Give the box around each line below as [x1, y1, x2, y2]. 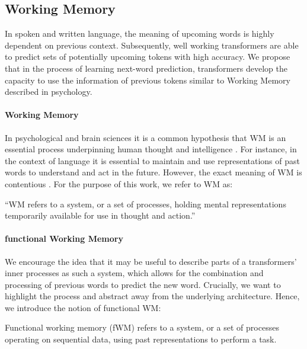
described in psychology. [5, 85, 92, 98]
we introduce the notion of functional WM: [5, 301, 161, 313]
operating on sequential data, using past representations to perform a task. [5, 333, 277, 345]
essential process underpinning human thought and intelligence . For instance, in [5, 143, 297, 155]
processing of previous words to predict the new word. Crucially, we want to [5, 278, 281, 290]
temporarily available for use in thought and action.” [5, 209, 196, 222]
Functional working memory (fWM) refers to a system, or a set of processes [5, 321, 279, 334]
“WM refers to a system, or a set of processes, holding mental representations [5, 197, 286, 210]
